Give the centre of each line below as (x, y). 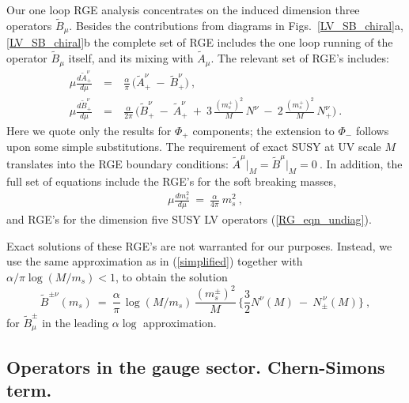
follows (372, 130)
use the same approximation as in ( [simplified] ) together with (155, 261)
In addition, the (364, 163)
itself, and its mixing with (131, 58)
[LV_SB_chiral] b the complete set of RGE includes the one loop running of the (200, 42)
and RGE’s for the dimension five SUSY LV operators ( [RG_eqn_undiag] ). (189, 219)
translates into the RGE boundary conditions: (117, 163)
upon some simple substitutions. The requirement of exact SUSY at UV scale (194, 147)
